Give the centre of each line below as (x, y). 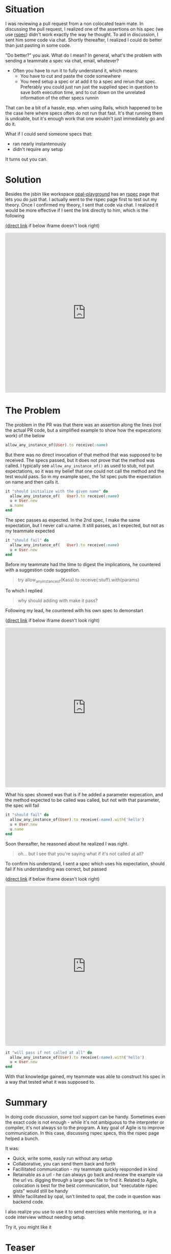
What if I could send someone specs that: (49, 133)
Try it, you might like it (28, 1227)
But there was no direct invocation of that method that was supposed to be (84, 455)
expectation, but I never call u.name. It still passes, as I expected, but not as (85, 526)
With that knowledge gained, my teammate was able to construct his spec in (85, 1077)
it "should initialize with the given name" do (57, 491)
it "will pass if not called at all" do (49, 1053)
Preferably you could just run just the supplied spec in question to (89, 87)
